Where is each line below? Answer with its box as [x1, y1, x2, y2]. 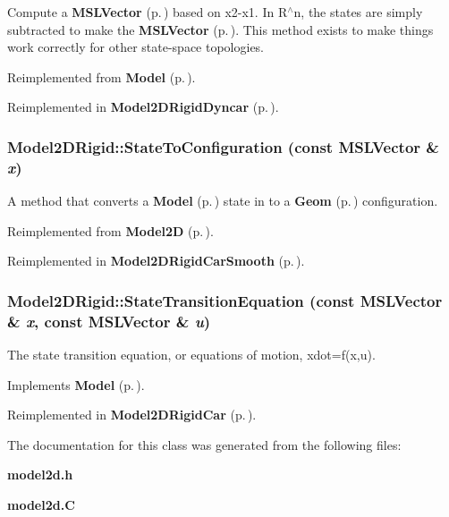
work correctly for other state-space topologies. [7, 38, 265, 56]
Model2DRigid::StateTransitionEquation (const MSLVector [7, 289, 443, 311]
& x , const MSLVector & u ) [7, 309, 211, 332]
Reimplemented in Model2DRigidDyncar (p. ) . [7, 97, 279, 116]
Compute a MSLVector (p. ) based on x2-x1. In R [7, 3, 288, 21]
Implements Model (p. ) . [7, 375, 145, 394]
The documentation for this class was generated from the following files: [7, 435, 402, 453]
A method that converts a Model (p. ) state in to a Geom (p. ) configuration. [7, 191, 438, 210]
